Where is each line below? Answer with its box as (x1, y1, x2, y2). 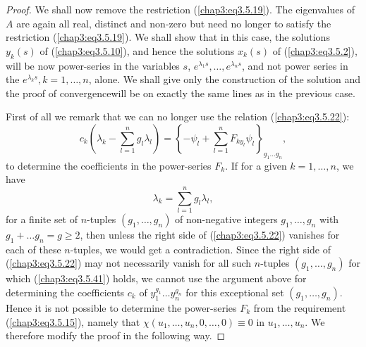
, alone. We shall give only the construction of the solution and (88, 72, 361, 87)
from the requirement (253, 301, 346, 315)
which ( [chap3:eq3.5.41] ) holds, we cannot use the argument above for (6, 271, 307, 286)
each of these (6, 241, 61, 256)
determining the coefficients (6, 285, 125, 299)
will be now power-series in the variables (6, 58, 180, 72)
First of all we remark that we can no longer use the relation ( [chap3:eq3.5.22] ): (6, 109, 350, 124)
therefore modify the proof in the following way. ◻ (6, 328, 226, 343)
